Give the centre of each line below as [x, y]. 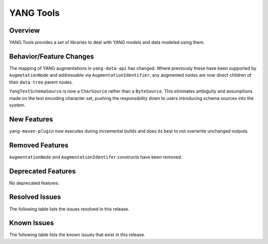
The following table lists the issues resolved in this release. [69, 209]
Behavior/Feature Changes [52, 56]
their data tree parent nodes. [41, 82]
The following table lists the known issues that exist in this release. [77, 235]
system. [17, 105]
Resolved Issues [35, 197]
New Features [31, 119]
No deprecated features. [34, 183]
